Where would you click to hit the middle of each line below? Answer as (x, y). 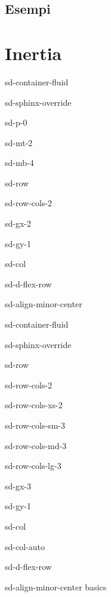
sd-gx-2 (18, 223)
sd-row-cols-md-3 (36, 445)
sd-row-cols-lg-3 (33, 466)
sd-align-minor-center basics (56, 586)
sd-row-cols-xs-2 (34, 405)
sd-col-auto (25, 546)
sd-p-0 (16, 122)
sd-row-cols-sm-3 (35, 425)
